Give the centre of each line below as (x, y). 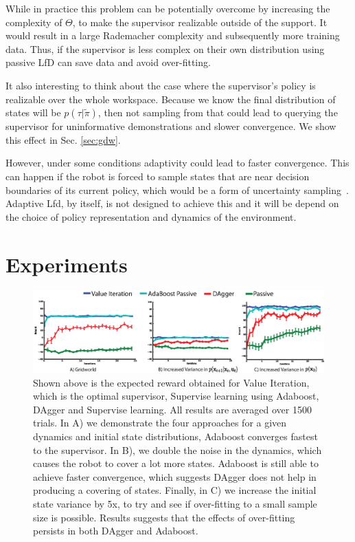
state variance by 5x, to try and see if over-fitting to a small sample (175, 504)
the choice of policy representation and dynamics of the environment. (151, 216)
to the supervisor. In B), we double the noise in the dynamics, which (177, 449)
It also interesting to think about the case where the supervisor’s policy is (161, 85)
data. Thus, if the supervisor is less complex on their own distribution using (165, 48)
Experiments (67, 264)
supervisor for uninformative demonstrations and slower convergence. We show (171, 126)
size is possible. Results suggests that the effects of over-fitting (164, 517)
